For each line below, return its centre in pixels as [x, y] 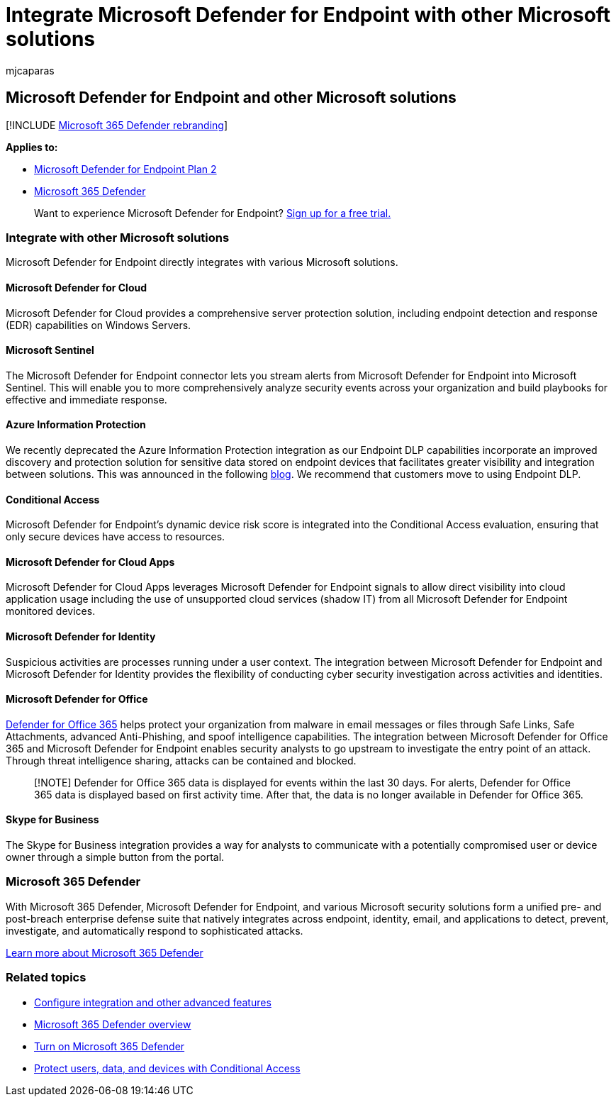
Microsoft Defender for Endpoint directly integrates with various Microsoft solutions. [202, 262]
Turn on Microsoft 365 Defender [110, 1046]
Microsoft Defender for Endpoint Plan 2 [125, 169]
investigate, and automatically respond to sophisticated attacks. [155, 930]
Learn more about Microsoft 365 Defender [105, 952]
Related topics [46, 978]
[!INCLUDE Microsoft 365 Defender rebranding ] [117, 125]
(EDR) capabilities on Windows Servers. [99, 325]
